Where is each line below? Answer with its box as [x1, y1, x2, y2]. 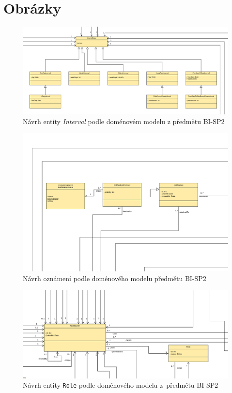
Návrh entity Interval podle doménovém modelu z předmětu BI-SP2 [23, 116, 225, 126]
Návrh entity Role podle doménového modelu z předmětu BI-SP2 [23, 380, 218, 390]
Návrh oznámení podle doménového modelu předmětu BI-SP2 [23, 273, 206, 283]
